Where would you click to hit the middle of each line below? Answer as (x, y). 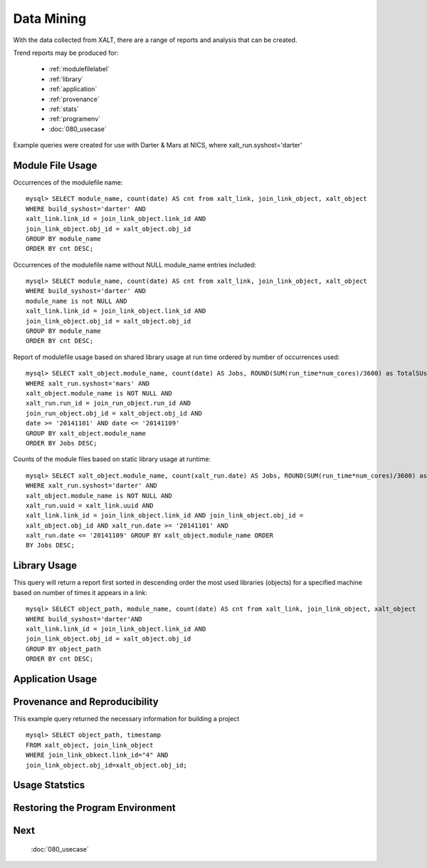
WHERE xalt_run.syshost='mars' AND (88, 383)
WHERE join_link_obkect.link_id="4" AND (97, 755)
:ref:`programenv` (75, 119)
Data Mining (50, 19)
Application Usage (55, 679)
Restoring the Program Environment (94, 808)
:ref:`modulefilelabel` (79, 69)
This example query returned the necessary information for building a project (126, 719)
